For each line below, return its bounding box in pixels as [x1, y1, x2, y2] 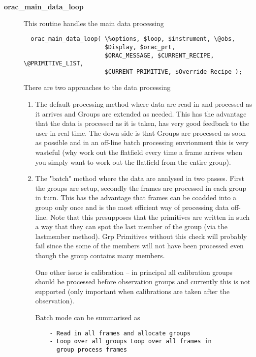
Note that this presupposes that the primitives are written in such [50, 211, 250, 222]
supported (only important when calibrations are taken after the [35, 286, 230, 296]
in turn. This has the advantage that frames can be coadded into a [35, 192, 237, 203]
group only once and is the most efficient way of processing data [35, 202, 229, 212]
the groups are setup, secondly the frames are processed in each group [35, 182, 247, 193]
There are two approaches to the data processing [24, 82, 171, 92]
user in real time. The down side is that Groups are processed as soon [35, 127, 246, 138]
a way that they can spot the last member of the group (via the [35, 221, 228, 232]
